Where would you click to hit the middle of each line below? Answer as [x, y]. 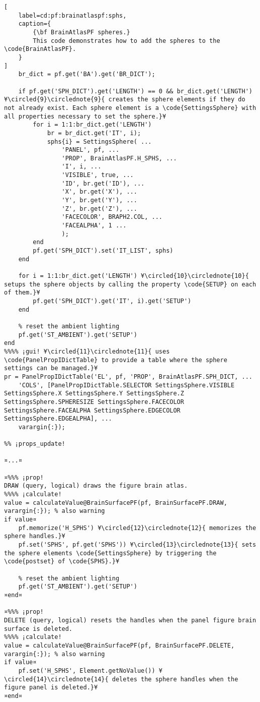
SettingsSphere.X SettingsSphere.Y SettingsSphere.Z [94, 394]
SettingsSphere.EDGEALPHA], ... [58, 419]
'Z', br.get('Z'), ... [99, 209]
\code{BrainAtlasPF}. [40, 49]
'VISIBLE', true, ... [98, 175]
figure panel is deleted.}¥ [51, 688]
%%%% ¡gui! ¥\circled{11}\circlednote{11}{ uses [87, 351]
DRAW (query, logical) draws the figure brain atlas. [96, 486]
